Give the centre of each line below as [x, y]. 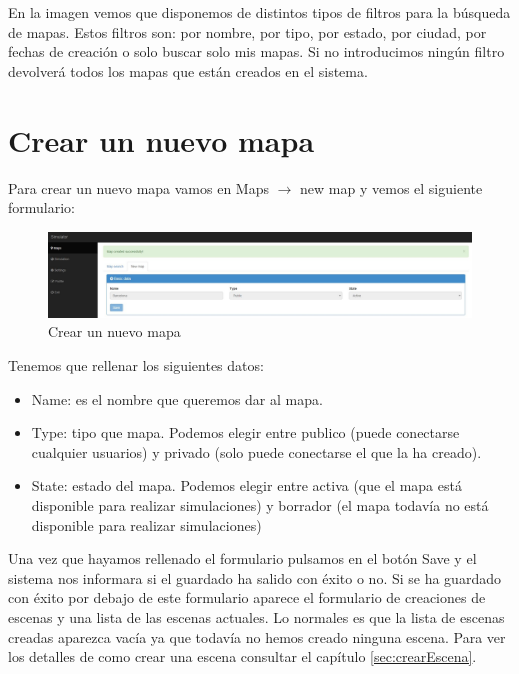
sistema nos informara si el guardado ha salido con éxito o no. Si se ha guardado [254, 577]
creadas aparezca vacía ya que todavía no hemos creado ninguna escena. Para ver [257, 636]
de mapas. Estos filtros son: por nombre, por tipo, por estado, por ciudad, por [247, 31]
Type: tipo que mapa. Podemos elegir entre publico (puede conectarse [245, 432]
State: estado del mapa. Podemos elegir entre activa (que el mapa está [246, 485]
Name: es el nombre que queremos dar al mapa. [177, 398]
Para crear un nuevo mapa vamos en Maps [139, 187]
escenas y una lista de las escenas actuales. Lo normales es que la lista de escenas [256, 616]
